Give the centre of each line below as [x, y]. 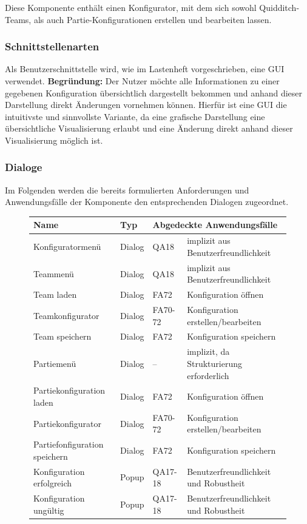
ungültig [49, 510]
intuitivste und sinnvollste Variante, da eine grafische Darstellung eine [135, 116]
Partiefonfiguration [69, 444]
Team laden [55, 294]
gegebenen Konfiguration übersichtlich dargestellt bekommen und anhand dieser [154, 92]
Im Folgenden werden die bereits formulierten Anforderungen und [127, 190]
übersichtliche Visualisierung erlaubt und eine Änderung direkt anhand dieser [149, 128]
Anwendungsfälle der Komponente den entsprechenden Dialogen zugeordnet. [147, 202]
